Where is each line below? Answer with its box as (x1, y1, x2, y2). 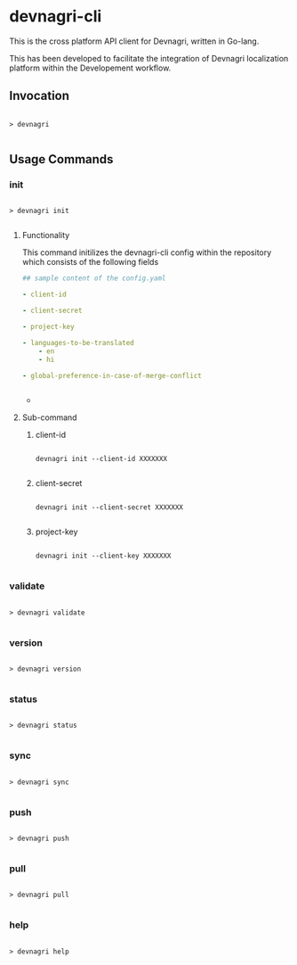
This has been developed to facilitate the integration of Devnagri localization (9, 53, 289, 63)
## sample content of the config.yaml (21, 274, 166, 283)
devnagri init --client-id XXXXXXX (35, 455, 167, 464)
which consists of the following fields (21, 257, 159, 268)
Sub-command (21, 412, 77, 423)
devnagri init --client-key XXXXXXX (35, 551, 172, 561)
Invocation (9, 88, 69, 103)
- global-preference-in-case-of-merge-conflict (21, 371, 202, 380)
